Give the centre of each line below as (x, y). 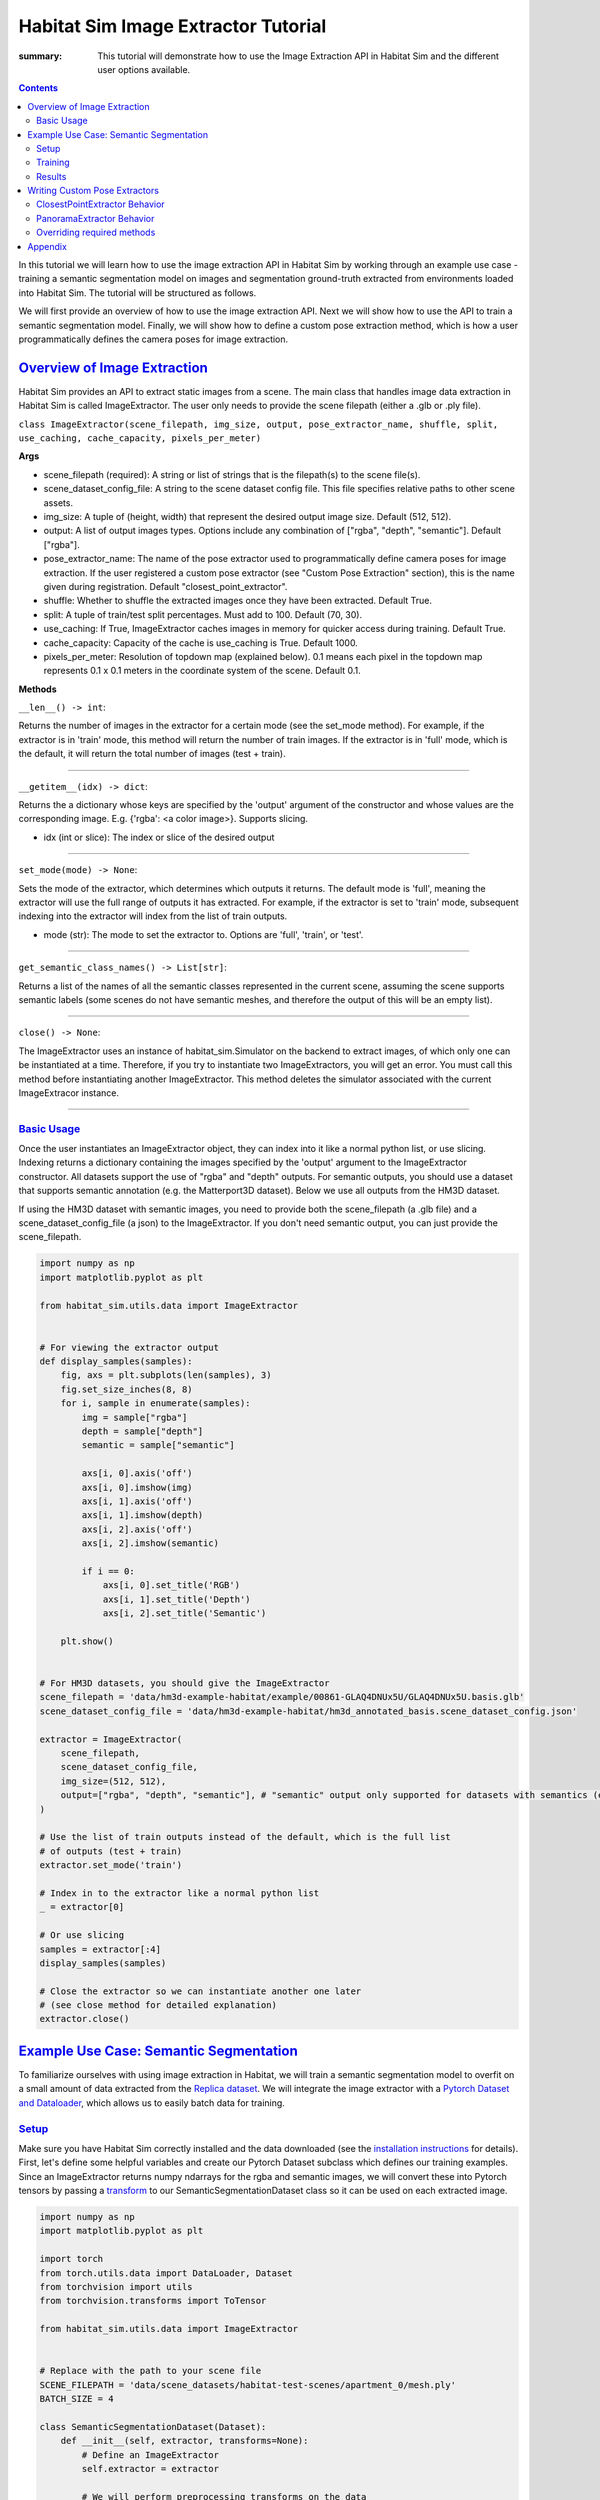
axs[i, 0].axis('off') (137, 1473)
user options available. (144, 69)
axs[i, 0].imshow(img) (137, 1487)
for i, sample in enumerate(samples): (155, 1403)
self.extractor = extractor (150, 2469)
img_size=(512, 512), (113, 1781)
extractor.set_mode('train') (111, 1865)
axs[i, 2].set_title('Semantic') (184, 1613)
